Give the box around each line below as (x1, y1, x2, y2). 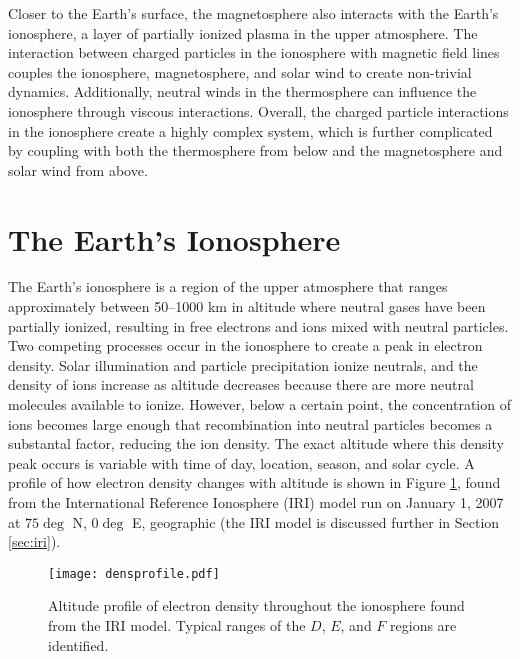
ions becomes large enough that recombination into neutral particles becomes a (8, 413, 493, 434)
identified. (48, 634, 109, 655)
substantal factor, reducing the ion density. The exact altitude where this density (8, 433, 504, 454)
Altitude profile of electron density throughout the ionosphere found (48, 595, 465, 616)
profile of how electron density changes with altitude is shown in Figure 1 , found (8, 472, 501, 493)
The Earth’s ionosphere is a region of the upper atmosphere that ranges (8, 276, 448, 297)
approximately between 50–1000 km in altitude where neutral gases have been (8, 296, 486, 317)
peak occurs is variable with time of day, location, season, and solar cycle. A (8, 452, 475, 473)
